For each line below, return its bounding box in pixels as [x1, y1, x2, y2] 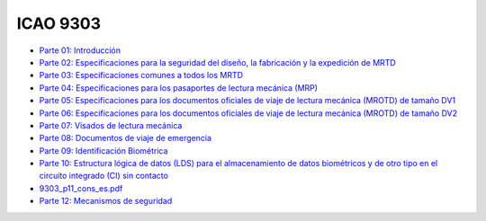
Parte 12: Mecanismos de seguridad [39, 196, 173, 207]
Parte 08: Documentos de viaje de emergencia [39, 133, 211, 144]
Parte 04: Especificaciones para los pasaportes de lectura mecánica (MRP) [39, 82, 319, 93]
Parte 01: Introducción [39, 45, 121, 56]
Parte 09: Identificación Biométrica [39, 145, 168, 156]
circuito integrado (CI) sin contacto [39, 171, 168, 181]
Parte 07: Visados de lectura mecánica [39, 119, 183, 130]
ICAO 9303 [16, 13, 101, 33]
